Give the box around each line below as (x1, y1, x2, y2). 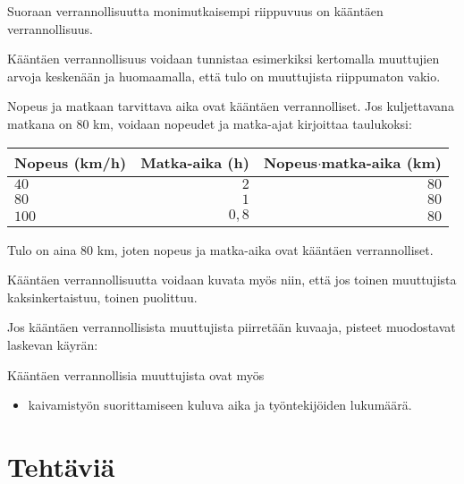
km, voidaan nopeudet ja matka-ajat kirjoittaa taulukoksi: (93, 114, 412, 132)
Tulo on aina (7, 240, 77, 259)
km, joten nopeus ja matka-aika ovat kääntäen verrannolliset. (97, 240, 434, 259)
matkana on (7, 114, 72, 132)
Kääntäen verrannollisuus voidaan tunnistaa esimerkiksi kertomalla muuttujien (7, 49, 440, 68)
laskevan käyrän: (7, 335, 98, 353)
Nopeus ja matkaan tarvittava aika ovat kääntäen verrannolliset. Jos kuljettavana (7, 97, 454, 115)
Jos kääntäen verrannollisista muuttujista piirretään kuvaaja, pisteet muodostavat (7, 318, 456, 336)
